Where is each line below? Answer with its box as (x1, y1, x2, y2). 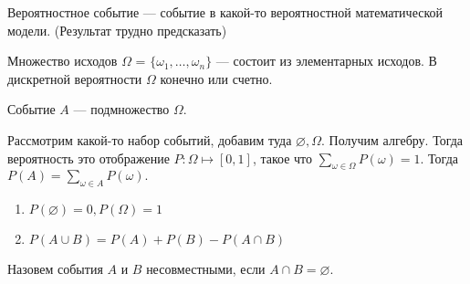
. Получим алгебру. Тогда (321, 130, 464, 149)
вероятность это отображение (7, 148, 170, 167)
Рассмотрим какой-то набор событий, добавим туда (7, 130, 292, 149)
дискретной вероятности (7, 68, 142, 88)
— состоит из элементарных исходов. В (215, 51, 437, 70)
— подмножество (73, 100, 170, 119)
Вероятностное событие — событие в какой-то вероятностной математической (7, 3, 444, 21)
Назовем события (7, 259, 103, 279)
